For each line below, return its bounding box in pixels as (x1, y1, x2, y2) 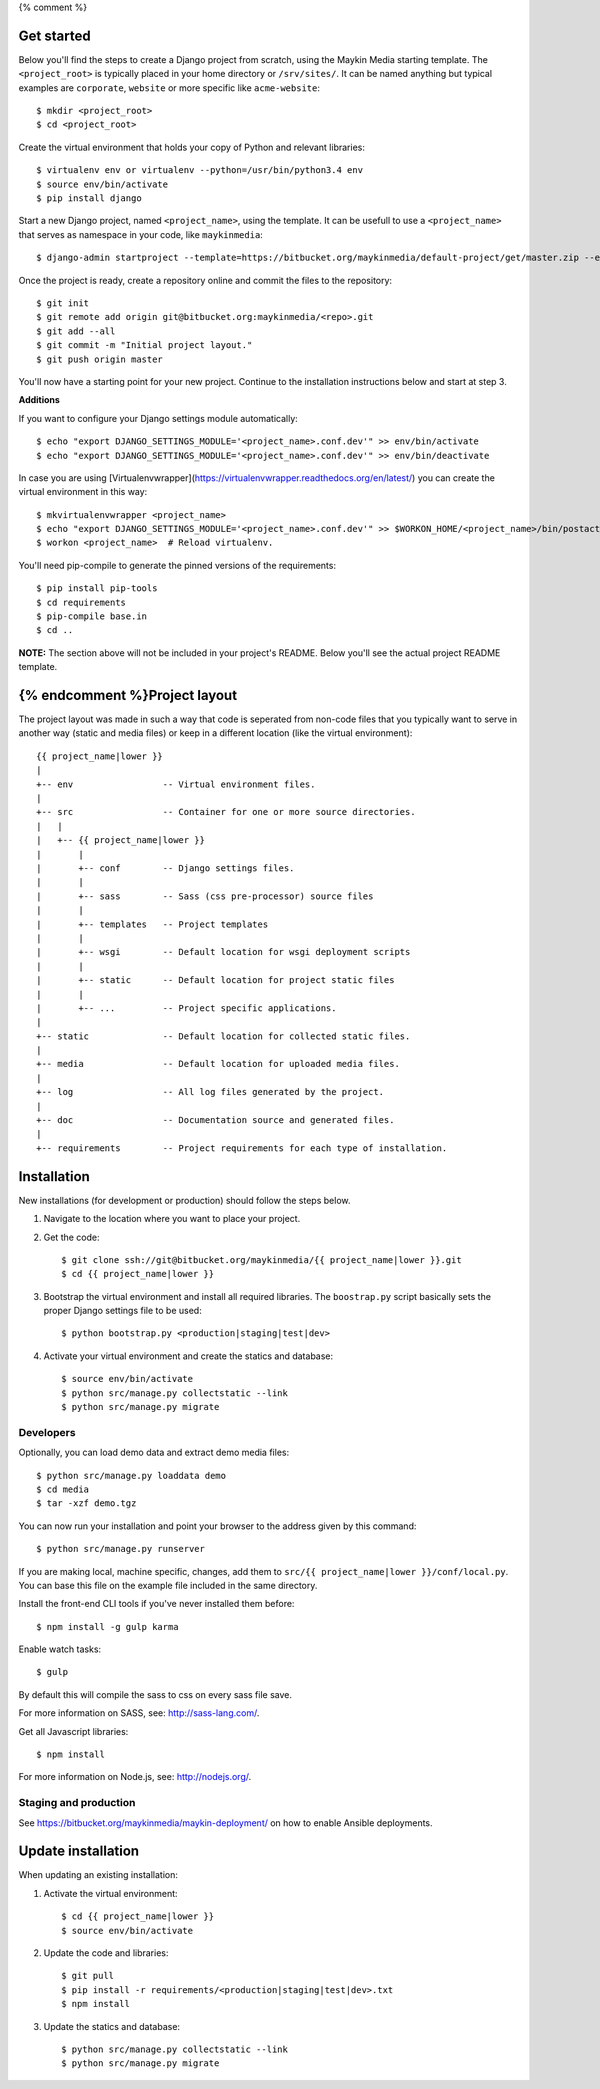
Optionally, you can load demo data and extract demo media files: (18, 1446, 290, 1459)
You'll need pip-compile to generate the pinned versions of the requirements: (18, 559, 337, 571)
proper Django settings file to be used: (43, 1305, 202, 1317)
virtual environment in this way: (18, 486, 148, 498)
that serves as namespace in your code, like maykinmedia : (18, 228, 264, 240)
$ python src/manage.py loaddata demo (36, 1470, 227, 1481)
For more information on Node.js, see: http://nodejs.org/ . (18, 1771, 252, 1783)
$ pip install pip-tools (36, 583, 158, 594)
